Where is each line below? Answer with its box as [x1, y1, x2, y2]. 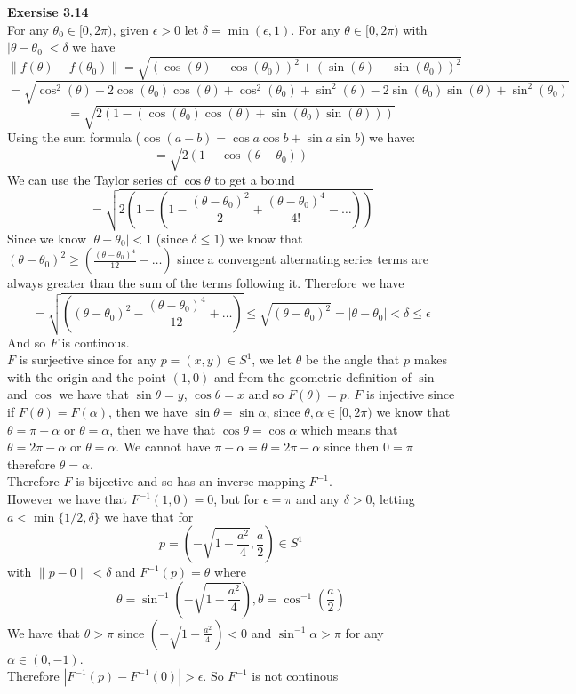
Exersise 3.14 [7, 3, 89, 20]
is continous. [61, 332, 130, 351]
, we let [252, 350, 292, 369]
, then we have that [109, 419, 216, 438]
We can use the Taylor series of [7, 170, 177, 188]
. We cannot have [116, 437, 211, 456]
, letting [372, 490, 415, 508]
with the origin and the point [7, 367, 166, 386]
